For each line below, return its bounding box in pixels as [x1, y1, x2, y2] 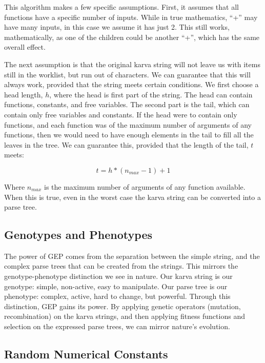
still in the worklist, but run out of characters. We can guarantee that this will [4, 69, 251, 79]
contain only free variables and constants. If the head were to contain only [4, 109, 237, 119]
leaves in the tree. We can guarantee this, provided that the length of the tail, [4, 139, 249, 150]
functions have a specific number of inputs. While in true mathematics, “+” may [4, 11, 258, 22]
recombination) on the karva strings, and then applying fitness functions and [4, 311, 245, 321]
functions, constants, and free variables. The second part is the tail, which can [4, 99, 250, 110]
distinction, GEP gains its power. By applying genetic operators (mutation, [4, 300, 241, 311]
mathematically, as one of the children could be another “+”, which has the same [4, 31, 260, 42]
